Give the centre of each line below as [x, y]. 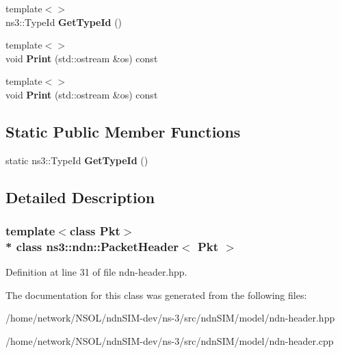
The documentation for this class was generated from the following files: [156, 295]
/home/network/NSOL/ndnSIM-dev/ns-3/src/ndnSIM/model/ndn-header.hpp [170, 318]
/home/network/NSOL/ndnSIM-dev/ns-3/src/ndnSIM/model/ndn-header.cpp [170, 341]
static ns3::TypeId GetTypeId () [77, 160]
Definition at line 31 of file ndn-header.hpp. [96, 272]
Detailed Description [80, 197]
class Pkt [95, 231]
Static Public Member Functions [123, 131]
